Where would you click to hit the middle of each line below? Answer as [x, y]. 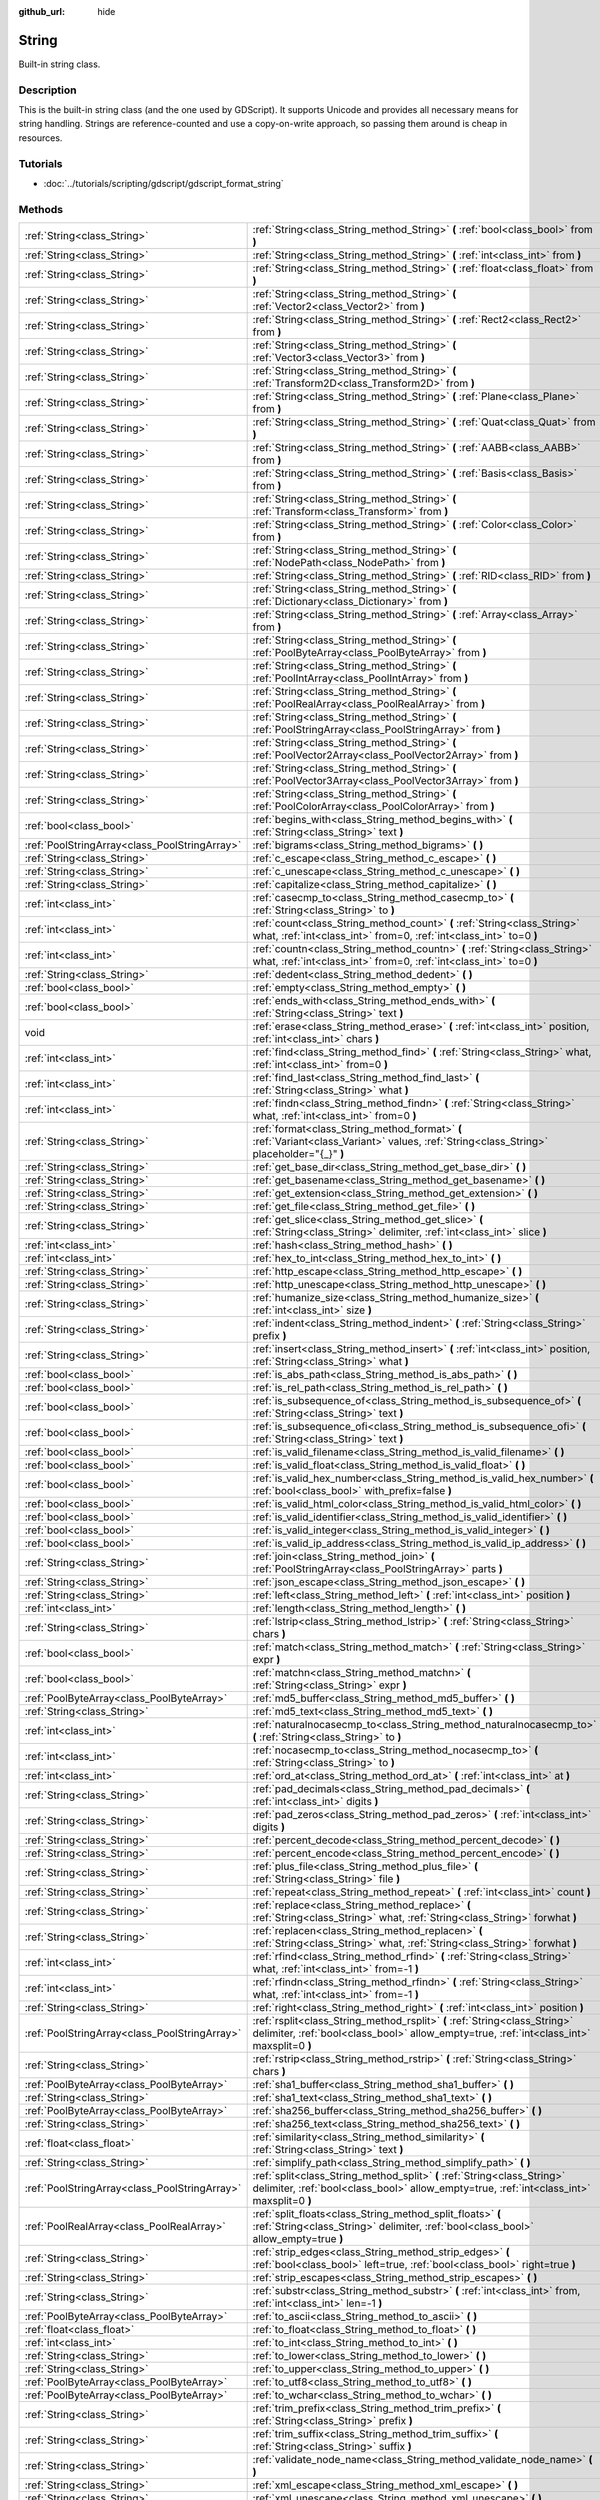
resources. [40, 137]
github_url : [41, 11]
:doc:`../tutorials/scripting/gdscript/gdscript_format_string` [163, 183]
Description [47, 90]
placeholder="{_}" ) [298, 1154]
